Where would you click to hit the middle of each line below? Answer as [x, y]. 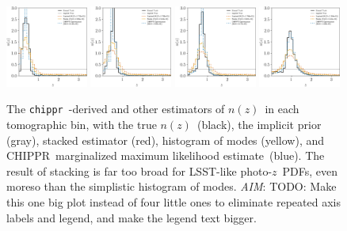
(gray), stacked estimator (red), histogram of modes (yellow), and [166, 140]
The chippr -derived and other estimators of [116, 109]
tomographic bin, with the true [82, 125]
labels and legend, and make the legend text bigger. [132, 217]
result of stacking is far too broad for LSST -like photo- [139, 170]
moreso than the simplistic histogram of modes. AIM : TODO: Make [172, 186]
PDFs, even [310, 170]
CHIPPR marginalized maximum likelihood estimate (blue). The [166, 155]
